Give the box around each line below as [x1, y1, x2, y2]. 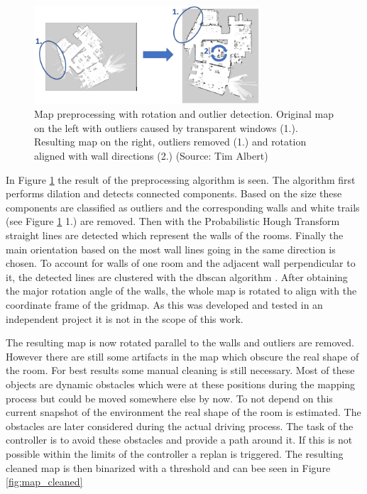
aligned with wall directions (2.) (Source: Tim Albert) [34, 148, 268, 163]
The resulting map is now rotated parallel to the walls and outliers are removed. [6, 335, 354, 350]
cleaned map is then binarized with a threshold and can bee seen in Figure [6, 460, 331, 475]
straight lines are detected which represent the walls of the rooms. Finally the [6, 228, 344, 243]
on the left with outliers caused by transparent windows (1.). [34, 120, 298, 135]
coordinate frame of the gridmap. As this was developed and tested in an [6, 297, 323, 312]
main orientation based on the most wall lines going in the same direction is [6, 241, 336, 256]
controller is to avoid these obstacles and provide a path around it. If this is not [6, 432, 353, 447]
